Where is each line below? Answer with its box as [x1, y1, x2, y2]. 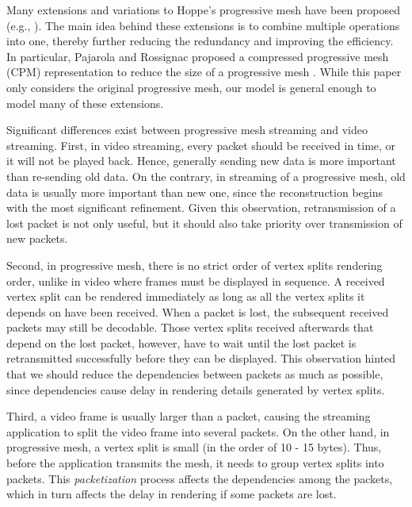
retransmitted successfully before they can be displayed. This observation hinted [6, 350, 396, 367]
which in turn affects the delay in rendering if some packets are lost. [6, 486, 337, 502]
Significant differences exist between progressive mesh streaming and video [6, 121, 368, 138]
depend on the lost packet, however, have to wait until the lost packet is [6, 334, 357, 351]
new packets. [6, 230, 68, 247]
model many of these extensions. [6, 94, 164, 111]
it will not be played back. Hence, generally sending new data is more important [6, 152, 396, 169]
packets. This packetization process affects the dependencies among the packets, [6, 470, 393, 486]
